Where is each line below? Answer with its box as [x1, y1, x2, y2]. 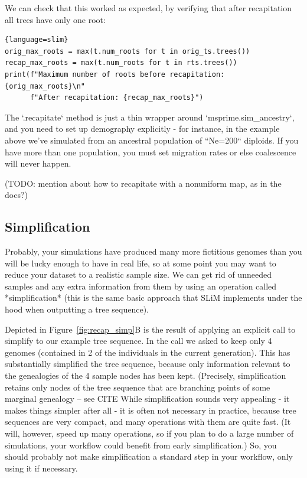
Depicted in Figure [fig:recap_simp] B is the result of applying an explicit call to [5, 323, 296, 335]
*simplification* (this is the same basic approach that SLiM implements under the [5, 291, 302, 304]
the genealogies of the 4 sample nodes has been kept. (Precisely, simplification [5, 369, 286, 382]
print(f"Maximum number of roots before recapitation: [5, 70, 225, 79]
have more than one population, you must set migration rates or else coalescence [5, 145, 296, 158]
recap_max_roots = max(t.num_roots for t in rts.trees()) [5, 58, 237, 67]
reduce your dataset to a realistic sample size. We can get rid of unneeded [5, 268, 272, 281]
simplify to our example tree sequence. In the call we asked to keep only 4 [5, 334, 272, 347]
